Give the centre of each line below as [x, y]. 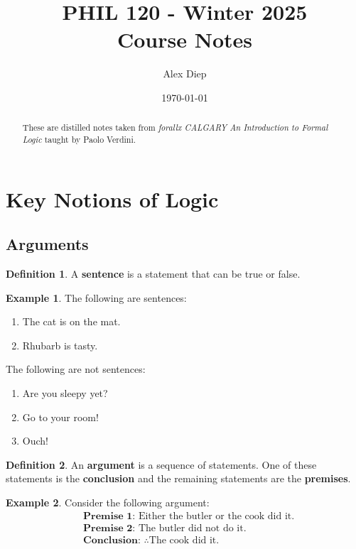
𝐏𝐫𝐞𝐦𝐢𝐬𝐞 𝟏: [109, 516]
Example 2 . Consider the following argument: [108, 502]
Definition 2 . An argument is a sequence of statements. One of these [161, 464]
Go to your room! [60, 417]
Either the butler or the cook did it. [216, 516]
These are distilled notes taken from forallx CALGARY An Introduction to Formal [175, 127]
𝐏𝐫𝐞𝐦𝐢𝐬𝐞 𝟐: [109, 528]
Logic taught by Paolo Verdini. [79, 139]
